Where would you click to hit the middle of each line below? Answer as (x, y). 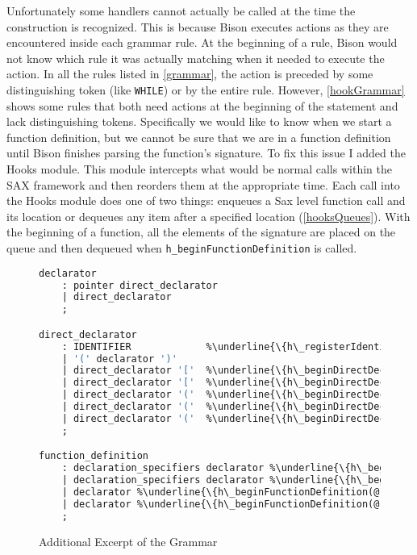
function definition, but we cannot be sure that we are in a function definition (199, 137)
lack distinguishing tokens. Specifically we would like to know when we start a (199, 121)
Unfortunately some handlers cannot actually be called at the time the (181, 10)
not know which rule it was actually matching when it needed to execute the (196, 58)
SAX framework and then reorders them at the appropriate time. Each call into (203, 184)
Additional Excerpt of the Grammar (128, 541)
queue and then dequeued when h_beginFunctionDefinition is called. (182, 247)
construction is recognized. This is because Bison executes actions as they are (198, 26)
